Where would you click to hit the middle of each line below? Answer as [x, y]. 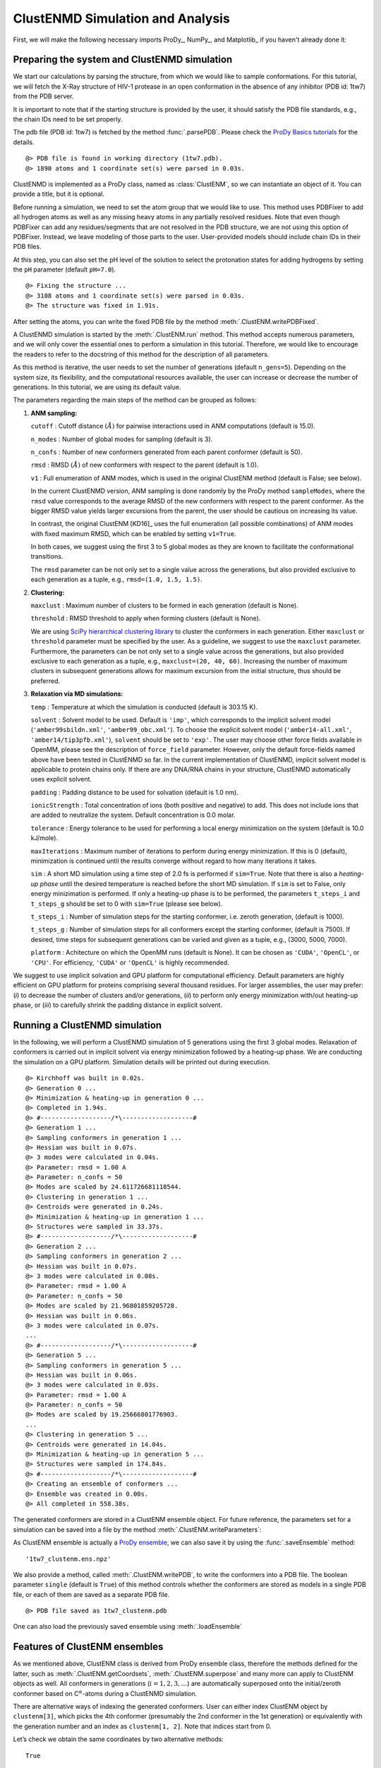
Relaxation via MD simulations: [77, 694]
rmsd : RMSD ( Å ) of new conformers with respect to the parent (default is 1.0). [145, 465]
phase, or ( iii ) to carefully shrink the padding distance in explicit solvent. [117, 1005]
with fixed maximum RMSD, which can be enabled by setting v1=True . [133, 533]
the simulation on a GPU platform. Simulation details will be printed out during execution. [142, 1062]
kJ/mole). [44, 838]
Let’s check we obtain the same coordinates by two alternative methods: [118, 1739]
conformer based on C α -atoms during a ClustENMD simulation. [105, 1693]
